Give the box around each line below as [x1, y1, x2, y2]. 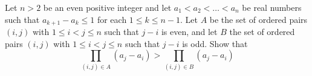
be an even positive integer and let [43, 1, 172, 13]
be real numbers [242, 1, 302, 13]
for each [97, 13, 127, 25]
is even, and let [161, 25, 218, 38]
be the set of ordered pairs [209, 13, 308, 25]
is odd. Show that [182, 37, 248, 49]
